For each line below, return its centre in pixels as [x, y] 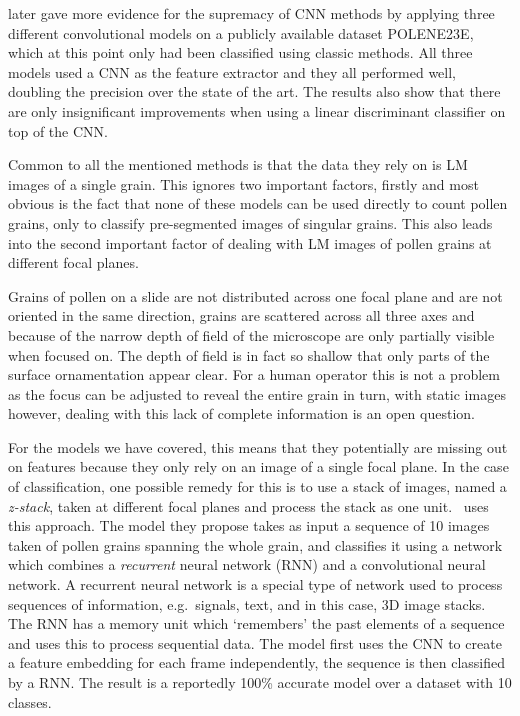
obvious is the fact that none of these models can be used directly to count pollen [258, 203]
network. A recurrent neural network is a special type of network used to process [255, 584]
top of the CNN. [58, 130]
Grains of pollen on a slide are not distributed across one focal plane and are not [255, 295]
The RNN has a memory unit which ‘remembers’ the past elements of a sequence [256, 623]
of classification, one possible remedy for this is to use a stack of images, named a [257, 486]
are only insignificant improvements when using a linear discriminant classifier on [257, 110]
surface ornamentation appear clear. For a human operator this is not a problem [254, 374]
